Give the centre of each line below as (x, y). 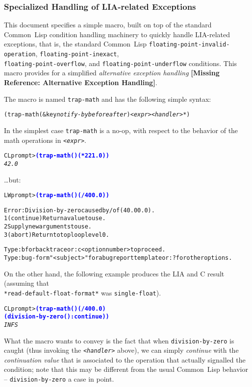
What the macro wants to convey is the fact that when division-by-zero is (119, 340)
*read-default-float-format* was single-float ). (83, 292)
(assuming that (26, 283)
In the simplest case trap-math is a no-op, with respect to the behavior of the (121, 130)
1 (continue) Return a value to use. (55, 218)
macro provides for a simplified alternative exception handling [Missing (112, 73)
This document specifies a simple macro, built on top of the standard (108, 25)
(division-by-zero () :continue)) (57, 317)
